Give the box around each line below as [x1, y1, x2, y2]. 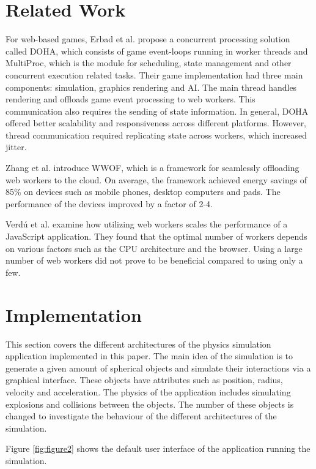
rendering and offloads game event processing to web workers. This [6, 93, 255, 105]
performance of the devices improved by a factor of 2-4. [6, 197, 213, 210]
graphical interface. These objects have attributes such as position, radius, [6, 373, 283, 386]
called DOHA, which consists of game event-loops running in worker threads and [6, 44, 308, 57]
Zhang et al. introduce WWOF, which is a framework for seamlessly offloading [6, 161, 299, 174]
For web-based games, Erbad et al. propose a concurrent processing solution [6, 32, 290, 45]
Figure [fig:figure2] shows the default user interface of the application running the [6, 442, 310, 455]
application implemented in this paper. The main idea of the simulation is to [6, 349, 293, 362]
